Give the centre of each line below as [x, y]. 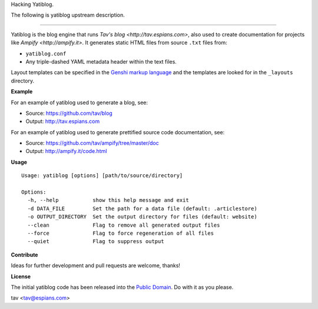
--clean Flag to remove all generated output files [124, 225]
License [21, 276]
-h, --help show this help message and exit [108, 200]
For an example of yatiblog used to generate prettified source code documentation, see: [118, 132]
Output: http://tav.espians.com [63, 121]
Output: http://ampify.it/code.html [66, 151]
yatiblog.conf [46, 54]
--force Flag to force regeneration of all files [121, 233]
